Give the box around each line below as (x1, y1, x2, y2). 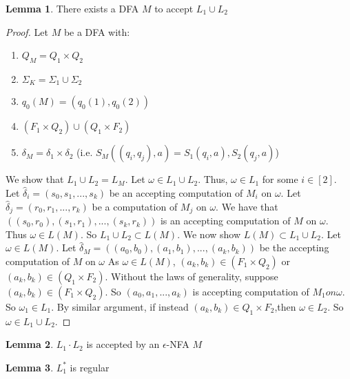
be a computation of (92, 199, 178, 213)
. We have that (216, 199, 278, 213)
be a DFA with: (63, 24, 130, 39)
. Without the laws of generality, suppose (105, 269, 278, 283)
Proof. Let (6, 24, 48, 39)
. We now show (177, 226, 241, 241)
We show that (6, 172, 64, 186)
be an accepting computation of (109, 186, 243, 200)
